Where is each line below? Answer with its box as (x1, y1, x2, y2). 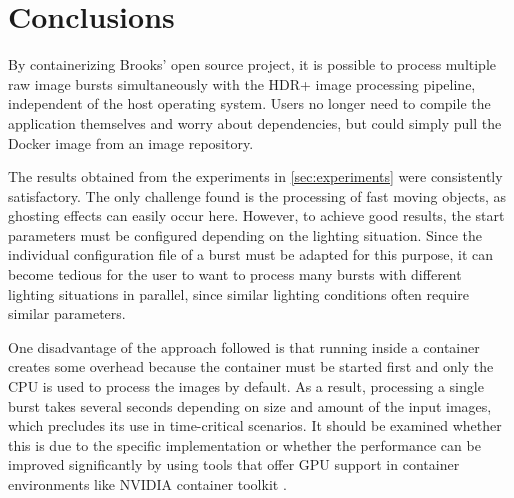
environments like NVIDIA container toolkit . (8, 474, 287, 494)
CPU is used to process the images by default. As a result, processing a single (8, 376, 484, 397)
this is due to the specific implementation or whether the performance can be (8, 434, 481, 455)
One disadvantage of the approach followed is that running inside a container (8, 336, 480, 357)
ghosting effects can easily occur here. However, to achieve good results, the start (8, 205, 505, 226)
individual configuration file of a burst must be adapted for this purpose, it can (8, 244, 494, 265)
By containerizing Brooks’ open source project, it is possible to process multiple (8, 54, 497, 75)
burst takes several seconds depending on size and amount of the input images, (8, 395, 492, 416)
